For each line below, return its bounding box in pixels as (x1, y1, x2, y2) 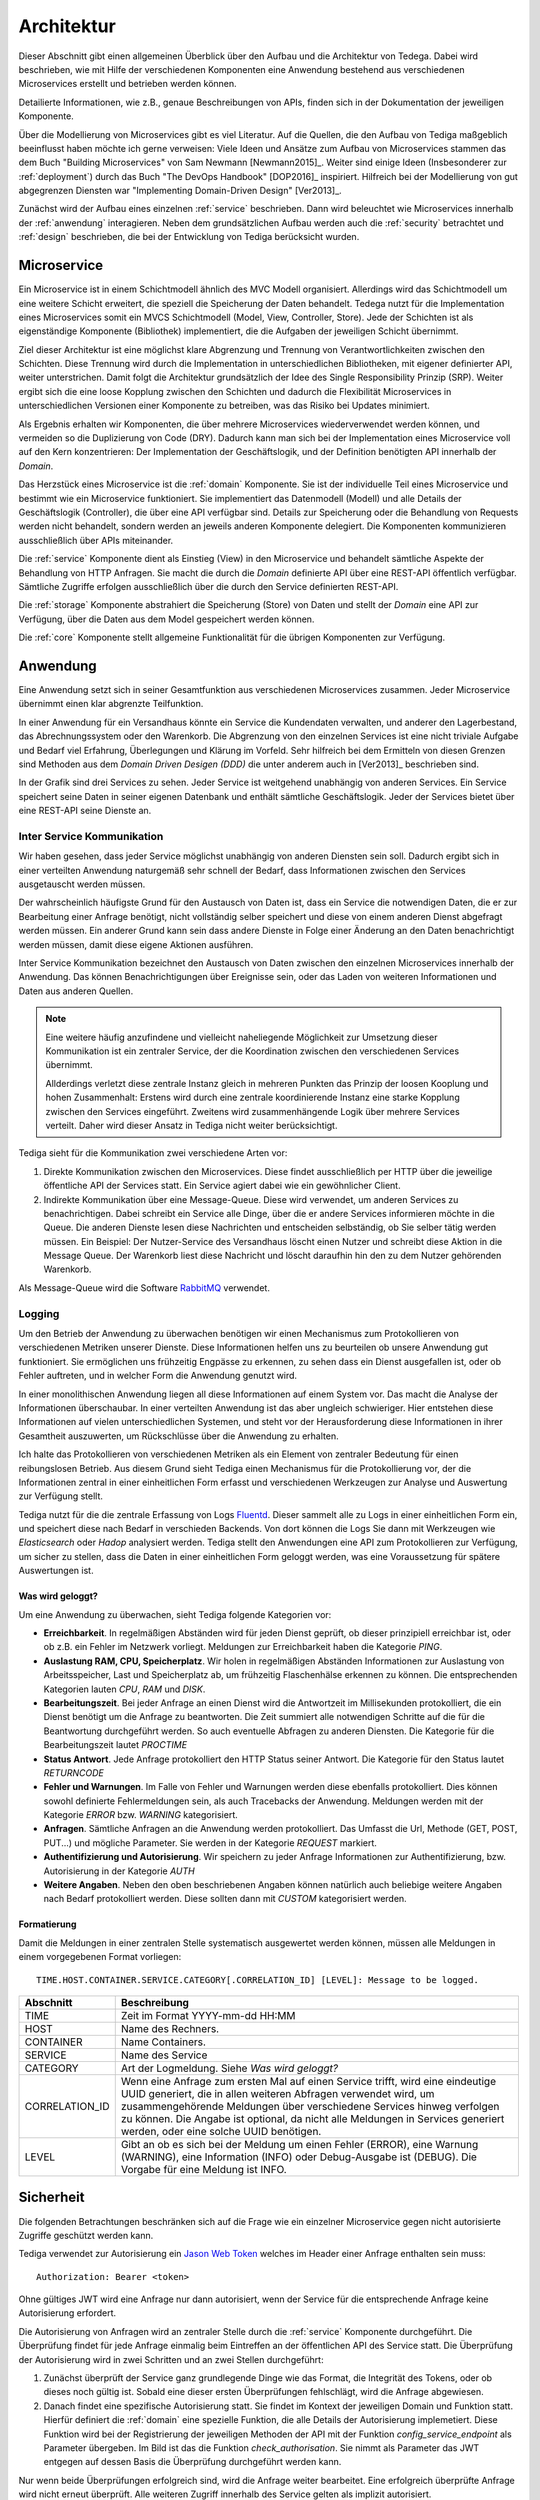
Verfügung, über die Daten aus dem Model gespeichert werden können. (18, 613, 315, 625)
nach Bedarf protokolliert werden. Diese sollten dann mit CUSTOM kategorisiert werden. (43, 1893, 407, 1905)
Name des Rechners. (120, 2022, 220, 2035)
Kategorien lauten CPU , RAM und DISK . (43, 1683, 206, 1695)
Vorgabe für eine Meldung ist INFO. (120, 2163, 287, 2176)
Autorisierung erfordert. (18, 2307, 117, 2319)
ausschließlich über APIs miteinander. (18, 534, 174, 546)
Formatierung (18, 1918, 77, 1930)
